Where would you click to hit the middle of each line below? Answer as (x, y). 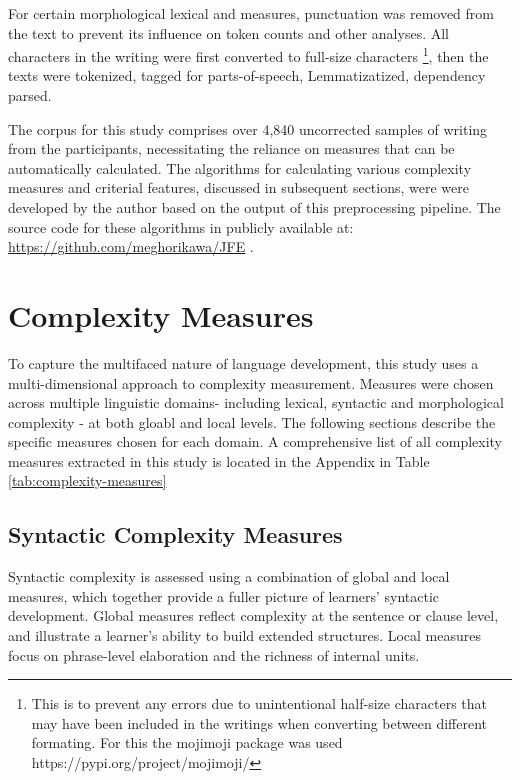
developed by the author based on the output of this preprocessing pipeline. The (254, 207)
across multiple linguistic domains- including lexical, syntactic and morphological (256, 402)
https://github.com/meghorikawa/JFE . (131, 246)
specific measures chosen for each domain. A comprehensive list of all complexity (255, 441)
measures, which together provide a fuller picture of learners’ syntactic (224, 595)
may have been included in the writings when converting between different (259, 722)
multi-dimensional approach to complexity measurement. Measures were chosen (251, 382)
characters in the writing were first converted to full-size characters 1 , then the (248, 54)
